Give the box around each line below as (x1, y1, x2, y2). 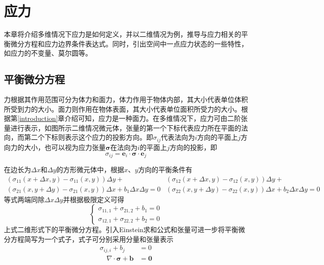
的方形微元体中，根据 (56, 164, 124, 174)
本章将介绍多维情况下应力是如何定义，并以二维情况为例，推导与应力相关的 (4, 29, 241, 39)
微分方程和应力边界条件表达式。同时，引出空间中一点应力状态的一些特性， (10, 38, 248, 48)
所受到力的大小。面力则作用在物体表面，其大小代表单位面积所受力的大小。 (4, 103, 241, 114)
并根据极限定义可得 (63, 194, 124, 204)
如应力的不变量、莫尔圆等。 (4, 48, 92, 58)
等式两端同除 (4, 194, 45, 204)
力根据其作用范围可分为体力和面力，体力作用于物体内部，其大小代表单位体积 (4, 94, 248, 104)
